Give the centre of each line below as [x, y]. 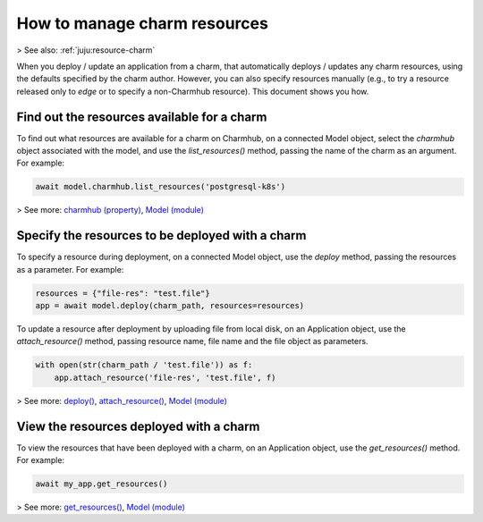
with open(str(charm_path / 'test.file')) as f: [144, 365]
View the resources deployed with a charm [138, 426]
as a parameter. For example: [70, 269]
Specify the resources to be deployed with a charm [161, 236]
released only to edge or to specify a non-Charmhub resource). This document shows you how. [193, 91]
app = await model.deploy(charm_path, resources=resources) [170, 306]
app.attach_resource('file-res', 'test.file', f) [165, 377]
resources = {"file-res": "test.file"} [123, 293]
